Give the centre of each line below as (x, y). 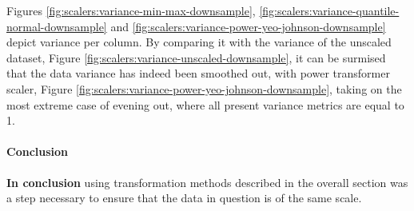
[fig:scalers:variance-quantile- (329, 10)
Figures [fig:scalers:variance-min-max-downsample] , (131, 10)
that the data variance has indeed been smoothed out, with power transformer (198, 73)
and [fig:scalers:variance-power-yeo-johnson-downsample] (248, 26)
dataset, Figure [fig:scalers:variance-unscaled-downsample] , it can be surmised (196, 57)
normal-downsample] (57, 26)
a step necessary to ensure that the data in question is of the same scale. (184, 198)
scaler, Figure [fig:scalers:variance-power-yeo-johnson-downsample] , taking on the (204, 88)
